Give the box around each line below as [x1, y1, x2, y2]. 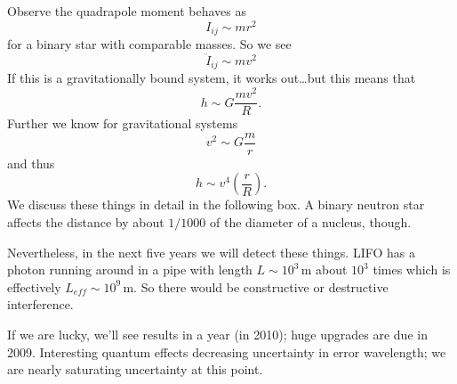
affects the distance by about [7, 212, 164, 231]
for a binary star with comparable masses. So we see [7, 35, 292, 53]
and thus [7, 153, 55, 172]
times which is [373, 260, 451, 279]
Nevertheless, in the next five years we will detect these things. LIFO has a [7, 242, 415, 261]
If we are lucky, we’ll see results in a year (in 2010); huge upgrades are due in [7, 324, 428, 343]
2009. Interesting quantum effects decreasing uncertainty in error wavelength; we [7, 342, 446, 361]
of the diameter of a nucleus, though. [210, 212, 412, 231]
